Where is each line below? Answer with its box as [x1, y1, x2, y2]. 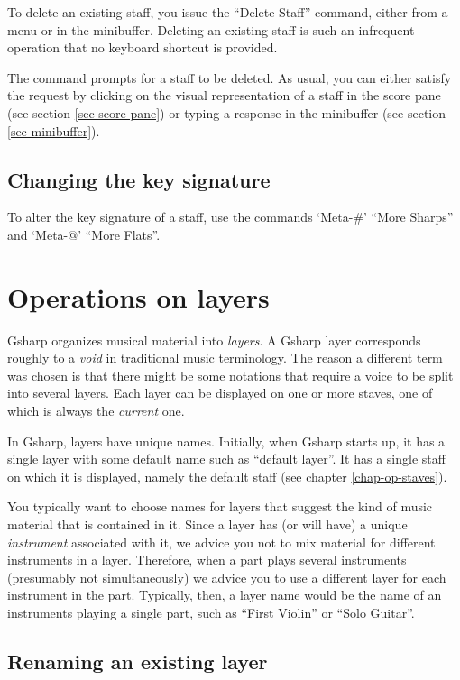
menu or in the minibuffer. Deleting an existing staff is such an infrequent [7, 20, 415, 39]
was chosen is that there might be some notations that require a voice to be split [7, 365, 454, 384]
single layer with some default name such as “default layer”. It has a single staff [7, 449, 446, 468]
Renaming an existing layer [7, 647, 268, 675]
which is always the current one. [7, 401, 185, 420]
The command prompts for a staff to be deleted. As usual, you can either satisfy [7, 68, 452, 87]
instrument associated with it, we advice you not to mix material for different [7, 532, 436, 551]
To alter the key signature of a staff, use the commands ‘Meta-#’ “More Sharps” [7, 207, 454, 226]
